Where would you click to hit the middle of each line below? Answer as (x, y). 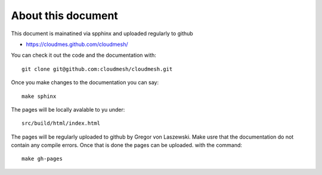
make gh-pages (42, 159)
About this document (65, 16)
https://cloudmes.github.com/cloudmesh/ (77, 44)
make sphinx (39, 96)
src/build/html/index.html (61, 123)
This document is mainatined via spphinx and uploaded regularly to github (102, 33)
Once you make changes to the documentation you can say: (85, 82)
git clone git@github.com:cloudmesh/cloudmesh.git (97, 69)
